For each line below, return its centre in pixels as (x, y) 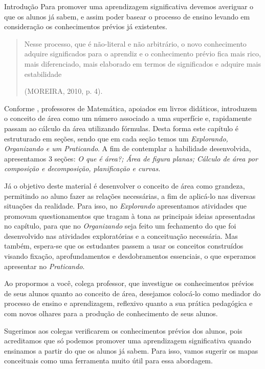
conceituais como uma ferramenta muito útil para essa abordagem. (108, 361)
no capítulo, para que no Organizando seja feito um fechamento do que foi (120, 226)
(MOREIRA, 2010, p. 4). (63, 91)
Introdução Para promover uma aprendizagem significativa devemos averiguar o (129, 6)
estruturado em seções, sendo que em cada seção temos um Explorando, (116, 138)
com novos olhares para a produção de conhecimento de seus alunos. (111, 313)
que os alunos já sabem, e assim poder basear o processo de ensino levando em (127, 16)
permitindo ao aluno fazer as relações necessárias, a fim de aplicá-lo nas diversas (130, 196)
